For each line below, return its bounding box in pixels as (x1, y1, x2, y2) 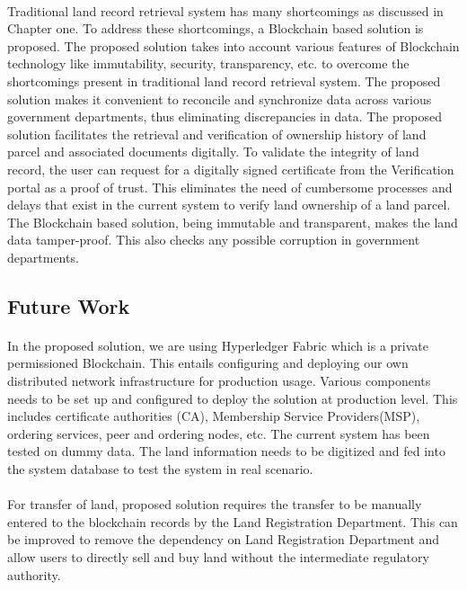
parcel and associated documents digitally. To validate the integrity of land (7, 142, 419, 161)
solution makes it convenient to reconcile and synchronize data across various (7, 89, 432, 108)
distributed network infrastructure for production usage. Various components (7, 371, 431, 390)
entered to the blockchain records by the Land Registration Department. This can (7, 512, 458, 531)
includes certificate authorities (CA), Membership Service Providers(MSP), (7, 407, 420, 425)
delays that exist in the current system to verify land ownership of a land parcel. (7, 195, 451, 214)
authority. (7, 565, 61, 584)
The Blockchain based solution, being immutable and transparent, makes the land (7, 212, 458, 231)
